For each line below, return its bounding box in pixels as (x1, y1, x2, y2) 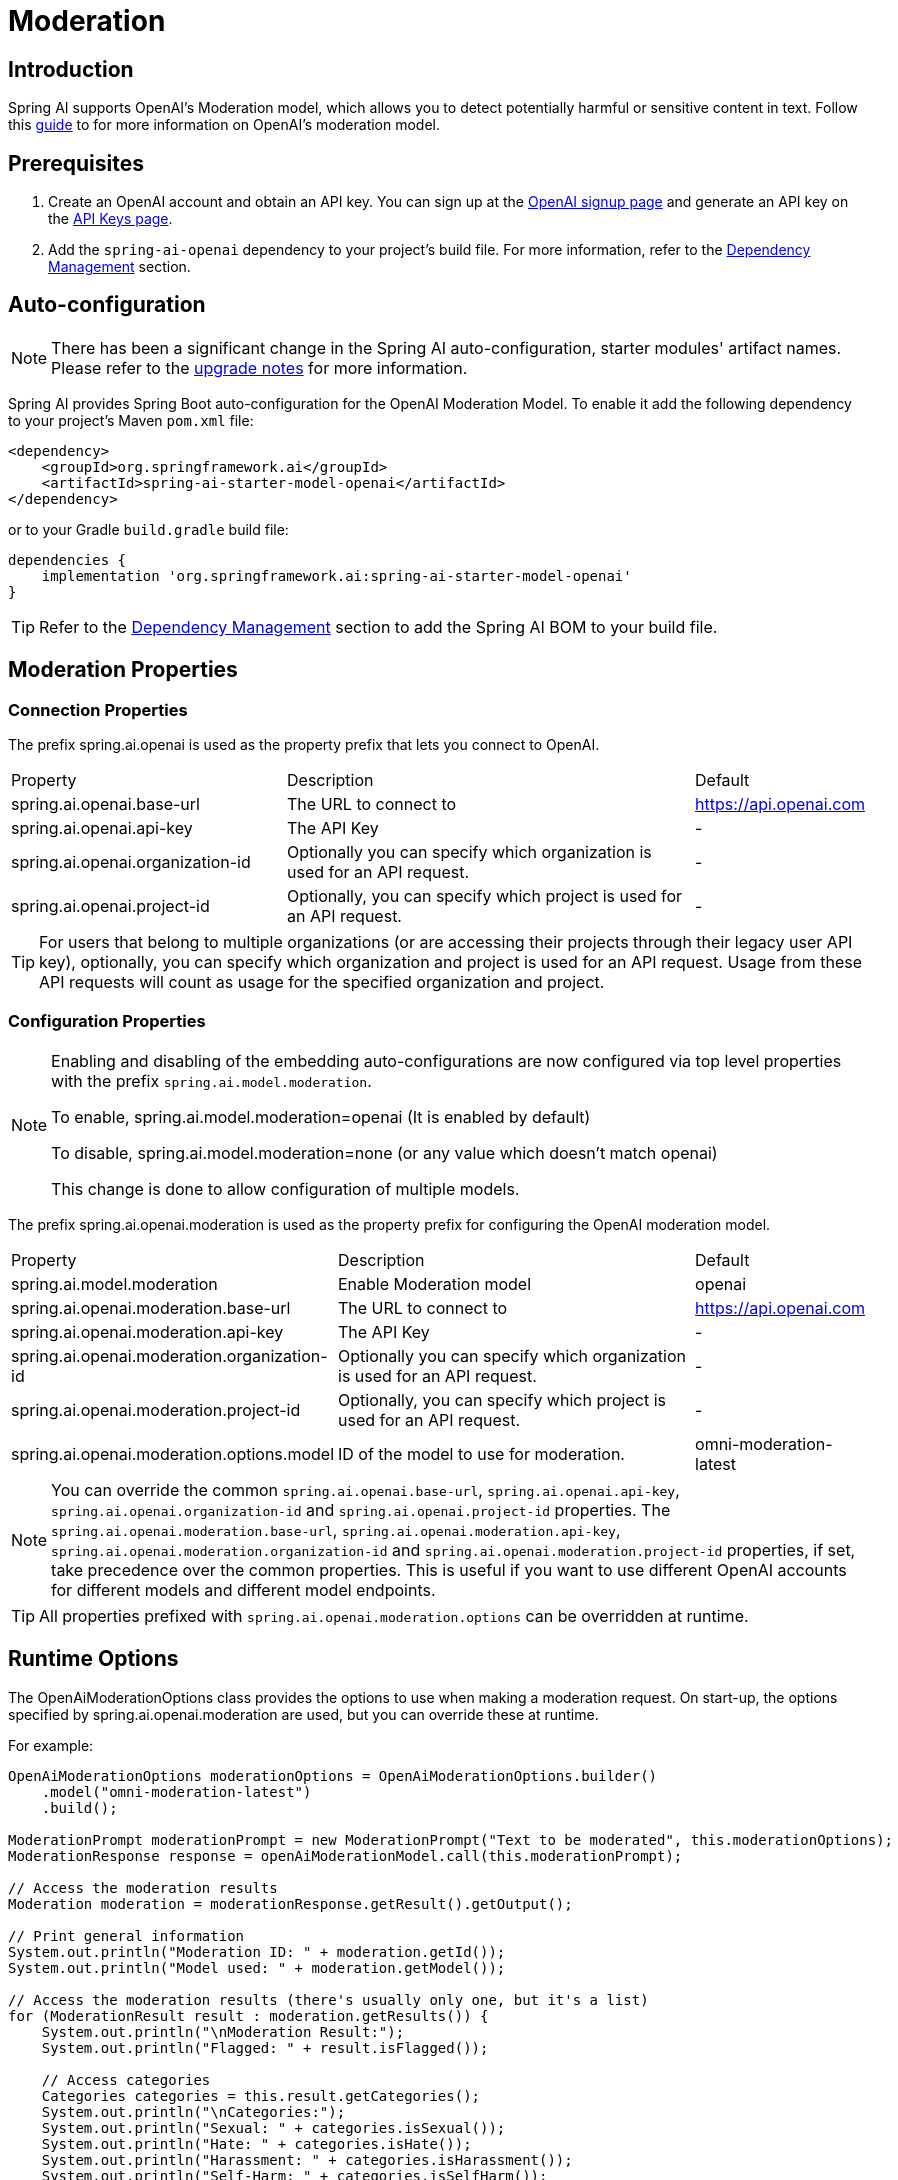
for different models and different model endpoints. (51, 1579, 436, 1600)
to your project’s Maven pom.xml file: (8, 411, 254, 429)
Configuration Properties (8, 1011, 206, 1032)
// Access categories (41, 2071, 211, 2088)
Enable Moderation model (338, 1273, 531, 1294)
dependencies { (8, 551, 127, 568)
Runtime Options (8, 1646, 179, 1672)
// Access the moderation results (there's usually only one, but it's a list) (8, 1991, 649, 2008)
